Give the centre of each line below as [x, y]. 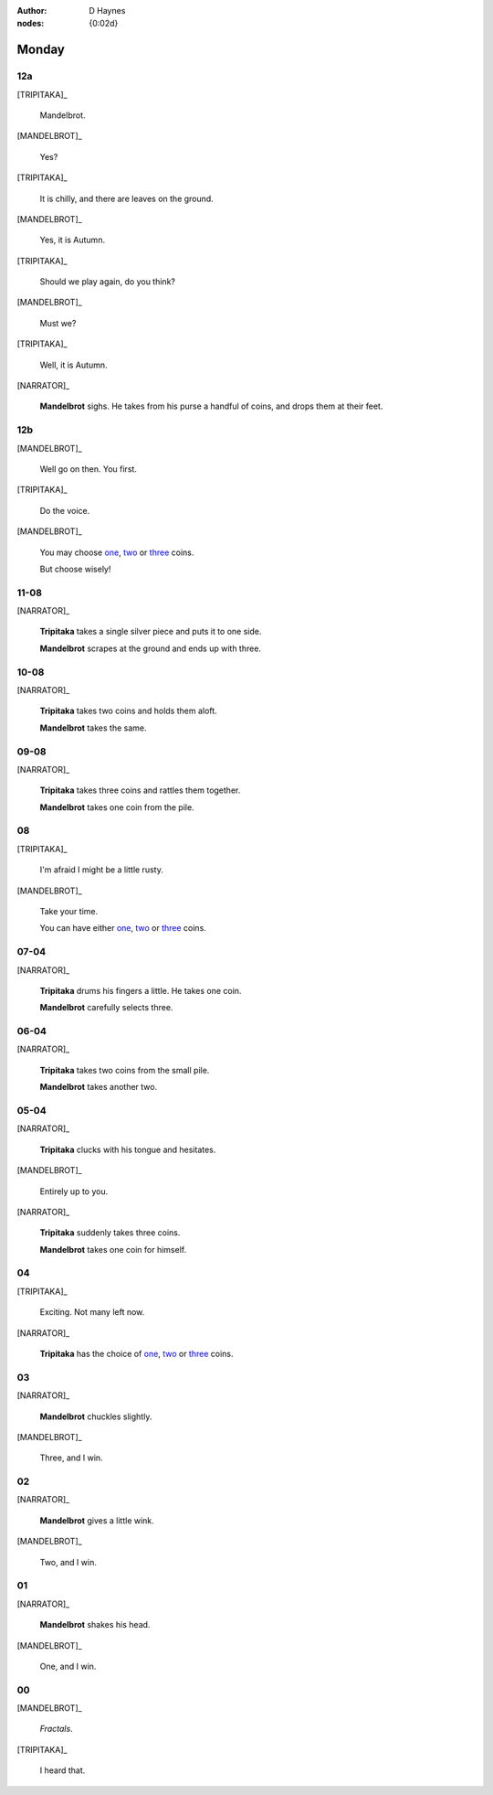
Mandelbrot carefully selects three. [106, 1008]
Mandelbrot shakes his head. [95, 1625]
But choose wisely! [75, 569]
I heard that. [63, 1770]
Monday [41, 50]
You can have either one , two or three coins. [123, 928]
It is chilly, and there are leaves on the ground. [126, 198]
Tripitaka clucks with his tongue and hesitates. [128, 1149]
